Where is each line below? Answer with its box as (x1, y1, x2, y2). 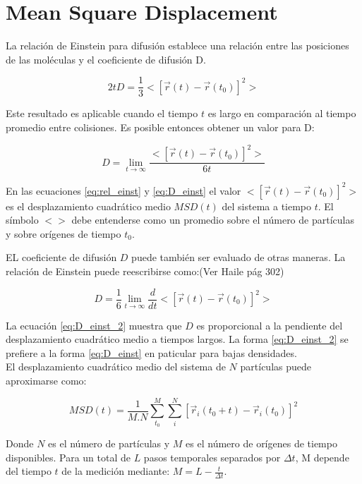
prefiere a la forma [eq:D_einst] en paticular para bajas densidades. (6, 345, 297, 360)
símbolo (6, 212, 39, 227)
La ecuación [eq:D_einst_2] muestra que (6, 317, 182, 332)
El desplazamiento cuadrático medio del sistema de (6, 359, 226, 374)
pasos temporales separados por (143, 449, 281, 464)
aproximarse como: (6, 373, 87, 387)
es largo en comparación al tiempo (207, 106, 356, 121)
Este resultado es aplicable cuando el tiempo (6, 106, 198, 121)
